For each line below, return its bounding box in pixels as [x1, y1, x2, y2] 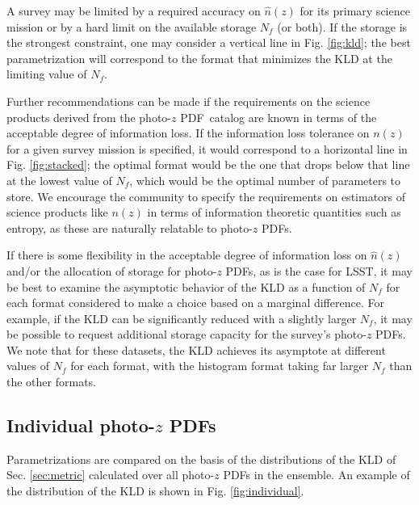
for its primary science [300, 2, 410, 19]
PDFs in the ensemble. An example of [223, 466, 410, 483]
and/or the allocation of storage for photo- [6, 262, 217, 279]
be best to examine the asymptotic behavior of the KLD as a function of [6, 278, 366, 295]
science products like [6, 204, 108, 221]
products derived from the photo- [6, 108, 171, 125]
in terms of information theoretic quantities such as [147, 204, 401, 221]
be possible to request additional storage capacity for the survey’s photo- [6, 326, 367, 343]
